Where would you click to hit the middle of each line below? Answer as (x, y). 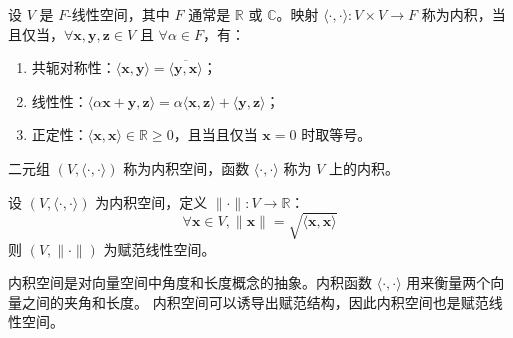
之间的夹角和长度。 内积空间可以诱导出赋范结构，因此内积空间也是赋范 (255, 301)
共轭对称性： (73, 67)
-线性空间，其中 (118, 14)
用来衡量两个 (448, 282)
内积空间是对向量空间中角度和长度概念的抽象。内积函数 (190, 282)
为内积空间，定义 (151, 201)
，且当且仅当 (215, 134)
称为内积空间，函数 (186, 167)
